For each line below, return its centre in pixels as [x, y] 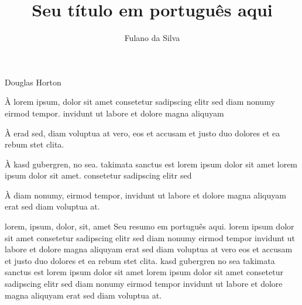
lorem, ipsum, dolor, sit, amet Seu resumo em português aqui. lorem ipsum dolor [150, 226]
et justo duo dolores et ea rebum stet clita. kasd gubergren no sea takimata [140, 260]
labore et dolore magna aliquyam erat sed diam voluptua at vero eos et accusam [149, 249]
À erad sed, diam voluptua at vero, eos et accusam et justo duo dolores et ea [143, 133]
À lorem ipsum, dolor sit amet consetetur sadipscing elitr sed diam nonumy [140, 102]
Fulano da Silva [152, 38]
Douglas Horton [33, 82]
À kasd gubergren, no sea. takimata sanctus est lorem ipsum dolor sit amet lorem [151, 164]
